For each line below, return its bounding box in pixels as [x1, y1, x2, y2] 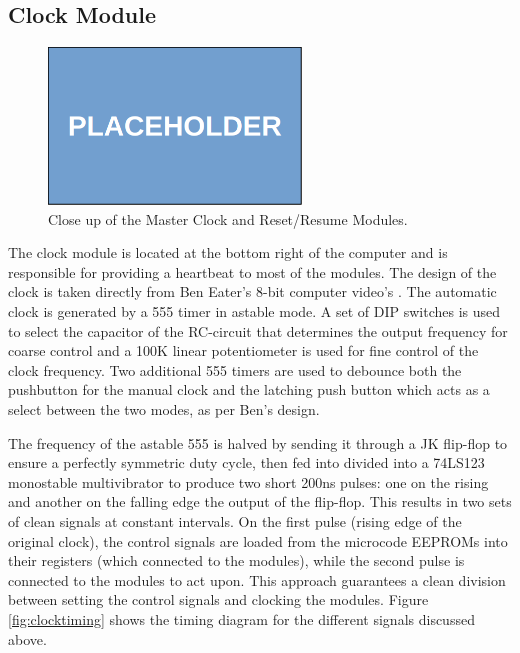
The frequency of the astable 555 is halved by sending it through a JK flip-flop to [8, 432, 508, 453]
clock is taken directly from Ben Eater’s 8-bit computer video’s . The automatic [8, 281, 497, 302]
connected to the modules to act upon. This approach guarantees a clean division [8, 569, 506, 590]
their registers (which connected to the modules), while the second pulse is [8, 550, 465, 571]
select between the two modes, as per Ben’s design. [8, 399, 320, 419]
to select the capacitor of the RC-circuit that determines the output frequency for [8, 320, 508, 341]
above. [8, 628, 47, 649]
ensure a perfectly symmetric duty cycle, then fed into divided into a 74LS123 [8, 452, 485, 473]
